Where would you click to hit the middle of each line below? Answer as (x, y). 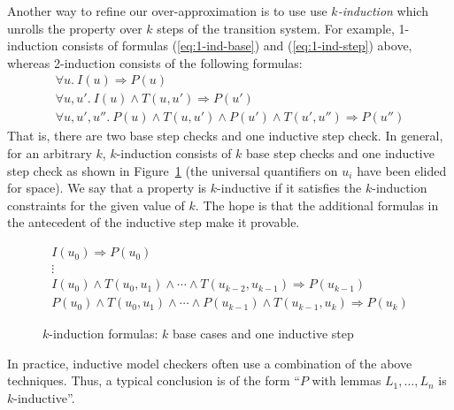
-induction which (383, 11)
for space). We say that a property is (107, 188)
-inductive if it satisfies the (289, 188)
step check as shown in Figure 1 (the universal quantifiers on (173, 170)
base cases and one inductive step (263, 334)
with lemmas (346, 380)
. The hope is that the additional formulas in (317, 205)
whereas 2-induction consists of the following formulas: (155, 62)
